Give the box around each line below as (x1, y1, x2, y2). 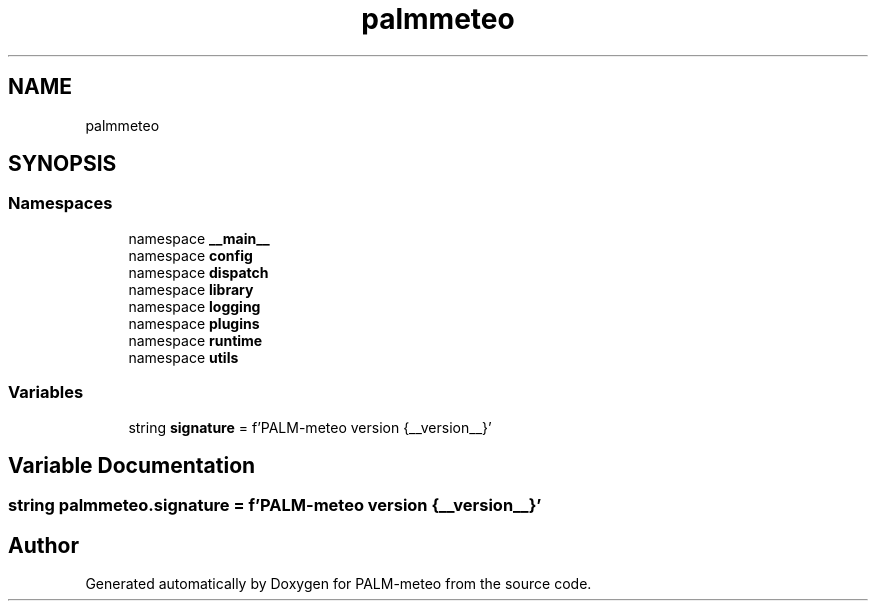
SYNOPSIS (8, 151, 117, 177)
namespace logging (128, 297, 261, 315)
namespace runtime (128, 331, 263, 349)
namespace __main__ (128, 229, 270, 247)
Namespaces (8, 193, 113, 214)
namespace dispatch (128, 263, 269, 281)
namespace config (128, 246, 253, 264)
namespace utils (128, 348, 239, 366)
